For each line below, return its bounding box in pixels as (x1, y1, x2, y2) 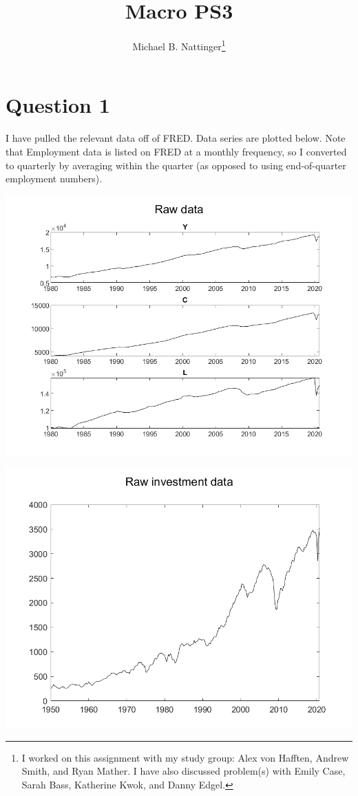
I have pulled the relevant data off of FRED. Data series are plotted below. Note (6, 131, 346, 145)
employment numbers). (6, 171, 103, 186)
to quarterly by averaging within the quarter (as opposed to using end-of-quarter (6, 158, 346, 172)
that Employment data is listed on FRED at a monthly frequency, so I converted (6, 144, 347, 158)
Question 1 (6, 91, 110, 119)
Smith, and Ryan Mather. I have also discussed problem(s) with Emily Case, (21, 764, 346, 778)
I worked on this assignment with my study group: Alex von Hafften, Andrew (21, 750, 349, 764)
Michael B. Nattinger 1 (132, 37, 226, 53)
